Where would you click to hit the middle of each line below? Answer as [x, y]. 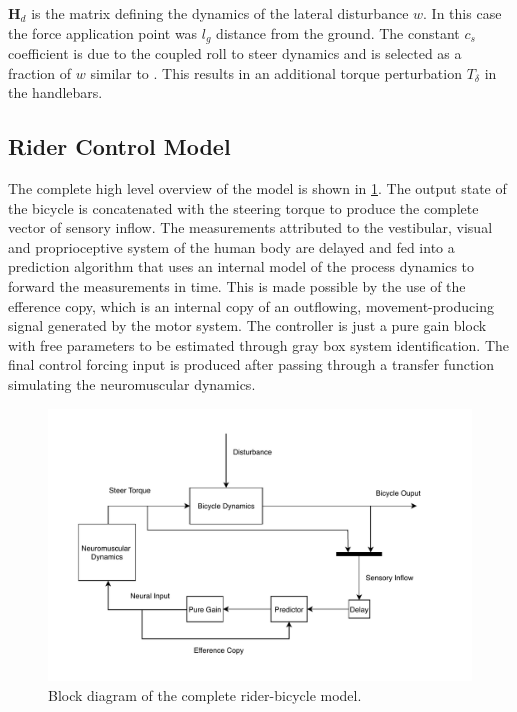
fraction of [40, 72]
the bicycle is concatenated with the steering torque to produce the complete [243, 207]
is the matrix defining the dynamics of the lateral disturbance [220, 13]
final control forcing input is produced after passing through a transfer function [251, 364]
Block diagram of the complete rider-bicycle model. [205, 694]
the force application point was [103, 32]
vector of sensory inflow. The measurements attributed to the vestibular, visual [250, 227]
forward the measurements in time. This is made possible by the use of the [237, 286]
